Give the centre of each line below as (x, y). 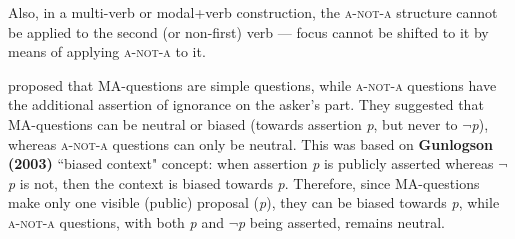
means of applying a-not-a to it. (107, 51)
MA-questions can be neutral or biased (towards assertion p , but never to (233, 123)
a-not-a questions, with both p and (116, 221)
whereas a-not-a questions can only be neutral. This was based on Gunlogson (251, 143)
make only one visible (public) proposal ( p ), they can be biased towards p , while (254, 202)
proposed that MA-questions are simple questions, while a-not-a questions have (252, 84)
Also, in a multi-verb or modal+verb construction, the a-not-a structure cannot (253, 12)
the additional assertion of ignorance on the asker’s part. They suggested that (246, 104)
